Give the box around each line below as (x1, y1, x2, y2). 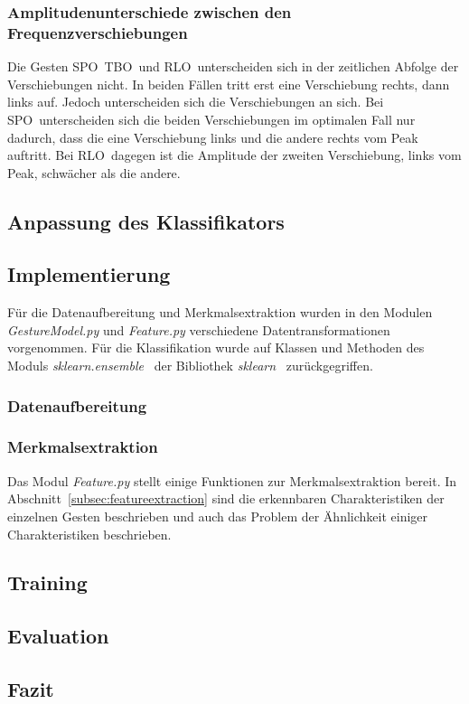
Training (7, 568, 88, 596)
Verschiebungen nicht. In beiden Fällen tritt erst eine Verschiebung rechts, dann (7, 74, 450, 93)
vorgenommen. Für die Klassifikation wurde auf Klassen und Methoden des (7, 338, 425, 357)
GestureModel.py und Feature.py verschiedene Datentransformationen (7, 320, 390, 339)
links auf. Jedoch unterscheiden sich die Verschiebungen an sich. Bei (7, 92, 384, 111)
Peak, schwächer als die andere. (7, 163, 181, 182)
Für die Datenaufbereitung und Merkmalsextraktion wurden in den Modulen (7, 303, 433, 322)
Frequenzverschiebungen (7, 21, 188, 43)
